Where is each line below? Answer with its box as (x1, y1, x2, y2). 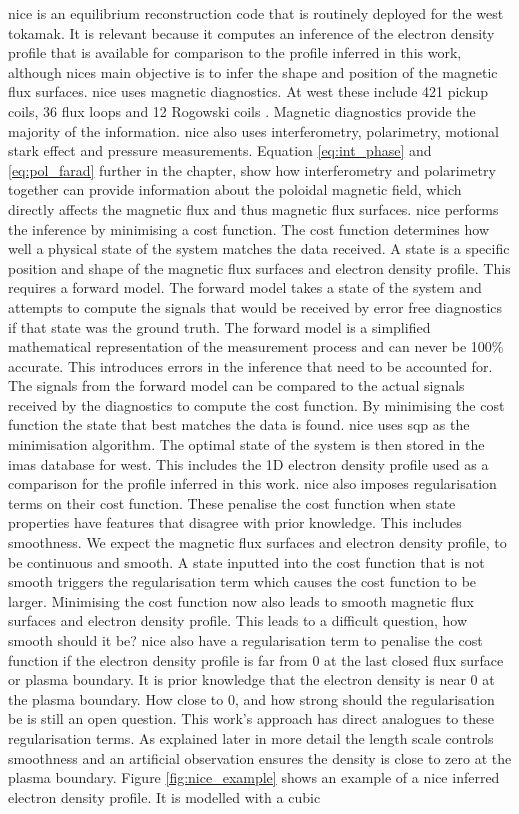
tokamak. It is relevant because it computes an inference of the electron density (8, 22, 495, 43)
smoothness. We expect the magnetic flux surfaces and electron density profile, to (8, 532, 507, 553)
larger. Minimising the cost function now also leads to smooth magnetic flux (8, 590, 474, 611)
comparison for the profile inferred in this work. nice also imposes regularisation (8, 473, 497, 494)
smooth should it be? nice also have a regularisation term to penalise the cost (8, 630, 483, 650)
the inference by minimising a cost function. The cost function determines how (8, 218, 490, 239)
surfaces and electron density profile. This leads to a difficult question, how (8, 610, 468, 631)
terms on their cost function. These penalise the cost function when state (8, 492, 456, 513)
